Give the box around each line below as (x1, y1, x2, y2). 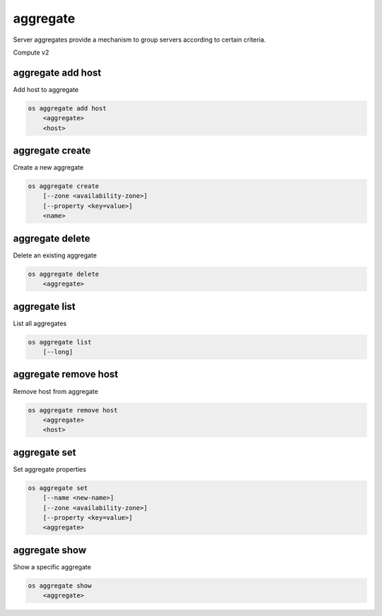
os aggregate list (28, 338, 92, 346)
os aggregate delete (28, 269, 99, 278)
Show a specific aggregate (13, 562, 91, 571)
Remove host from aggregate (13, 387, 98, 395)
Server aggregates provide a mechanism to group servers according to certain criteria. (13, 35, 267, 44)
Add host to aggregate (13, 85, 79, 93)
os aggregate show (28, 581, 92, 590)
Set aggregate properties (13, 465, 86, 473)
